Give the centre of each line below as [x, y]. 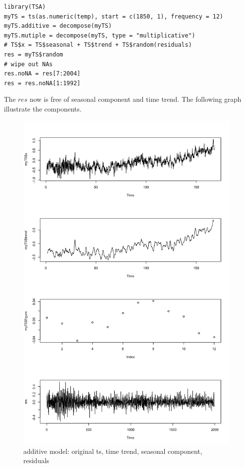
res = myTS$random [34, 54]
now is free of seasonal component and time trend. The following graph [135, 99]
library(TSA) [25, 7]
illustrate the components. [43, 108]
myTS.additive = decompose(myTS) [58, 26]
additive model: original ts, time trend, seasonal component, [113, 451]
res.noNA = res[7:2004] [42, 74]
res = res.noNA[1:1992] [42, 83]
